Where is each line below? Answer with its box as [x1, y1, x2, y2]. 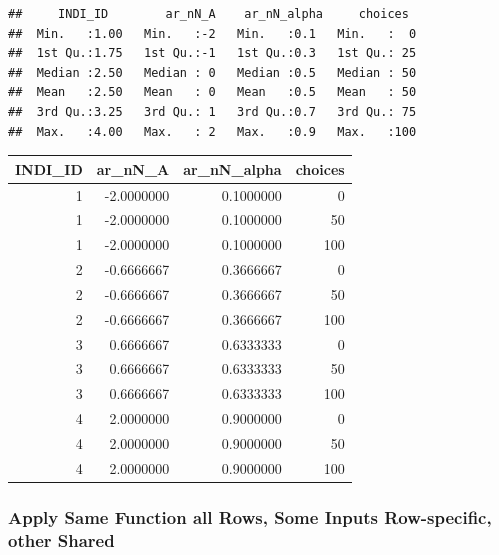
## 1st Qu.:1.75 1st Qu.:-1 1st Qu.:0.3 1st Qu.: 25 [8, 46, 417, 61]
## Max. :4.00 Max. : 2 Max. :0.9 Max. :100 [8, 124, 417, 139]
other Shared [8, 527, 115, 552]
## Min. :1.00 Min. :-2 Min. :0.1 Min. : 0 [8, 26, 417, 41]
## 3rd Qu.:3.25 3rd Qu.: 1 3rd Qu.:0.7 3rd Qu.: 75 [8, 104, 417, 119]
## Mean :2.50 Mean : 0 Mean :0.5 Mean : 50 [8, 85, 417, 100]
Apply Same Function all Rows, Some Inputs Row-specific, [8, 504, 492, 529]
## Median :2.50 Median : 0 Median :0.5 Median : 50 [8, 65, 417, 80]
